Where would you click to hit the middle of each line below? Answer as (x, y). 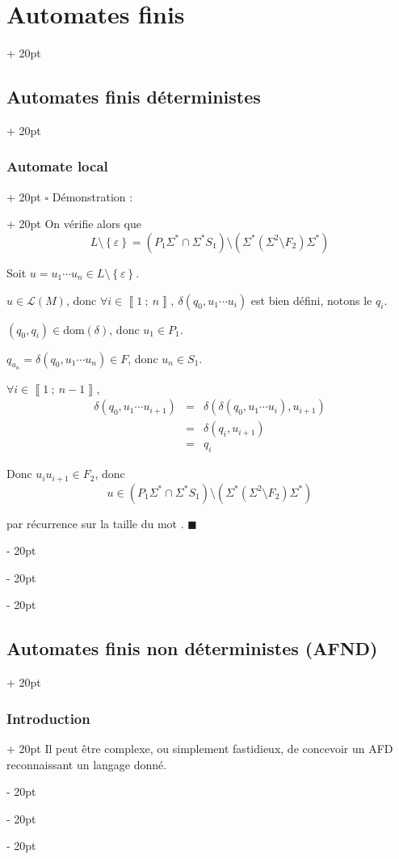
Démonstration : (92, 196)
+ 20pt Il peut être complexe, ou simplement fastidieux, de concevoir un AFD (200, 749)
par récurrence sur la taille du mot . (95, 523)
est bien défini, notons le (311, 300)
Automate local (57, 166)
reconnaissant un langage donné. (87, 764)
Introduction (48, 718)
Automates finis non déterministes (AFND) (192, 648)
